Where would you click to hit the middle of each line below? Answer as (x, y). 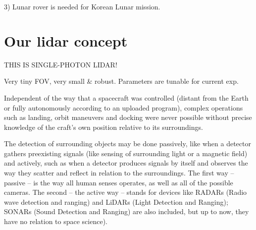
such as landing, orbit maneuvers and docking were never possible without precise (128, 117)
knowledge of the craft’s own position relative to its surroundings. (103, 127)
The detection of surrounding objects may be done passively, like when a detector (128, 144)
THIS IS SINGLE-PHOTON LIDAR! (61, 64)
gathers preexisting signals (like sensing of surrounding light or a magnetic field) (126, 153)
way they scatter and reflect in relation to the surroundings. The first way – (119, 173)
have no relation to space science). (56, 221)
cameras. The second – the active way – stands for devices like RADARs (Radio (126, 192)
